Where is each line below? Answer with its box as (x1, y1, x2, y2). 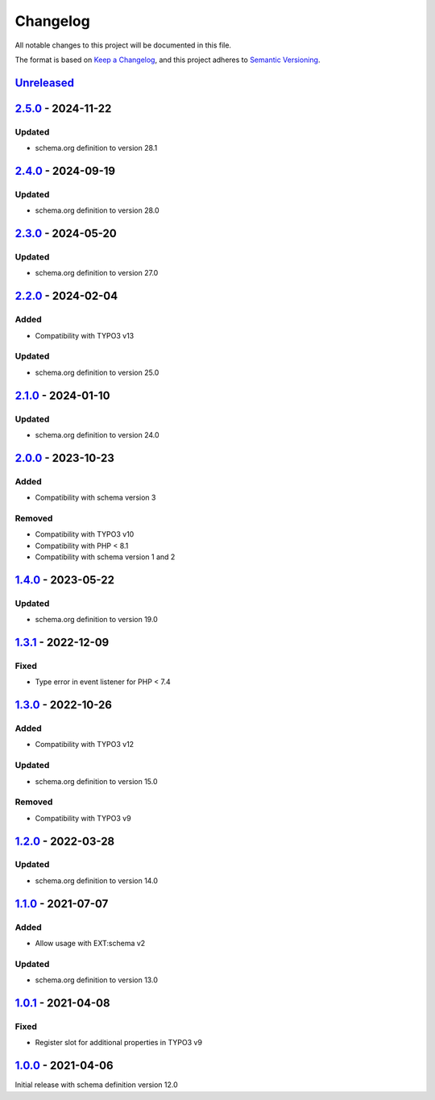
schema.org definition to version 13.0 (35, 975, 159, 985)
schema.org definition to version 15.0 (35, 776, 158, 786)
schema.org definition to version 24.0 (35, 430, 160, 439)
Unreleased (14, 76, 75, 89)
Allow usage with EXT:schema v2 (35, 939, 146, 948)
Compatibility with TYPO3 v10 (35, 529, 135, 539)
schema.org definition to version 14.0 (35, 875, 159, 886)
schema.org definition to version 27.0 (35, 268, 159, 278)
